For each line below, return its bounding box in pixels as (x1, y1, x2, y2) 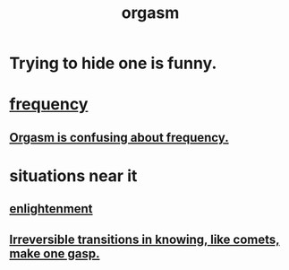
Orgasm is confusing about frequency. (9, 129, 230, 145)
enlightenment (9, 201, 93, 217)
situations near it (9, 165, 138, 186)
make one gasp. (9, 246, 100, 261)
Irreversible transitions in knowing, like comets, (9, 231, 280, 247)
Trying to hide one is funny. (9, 53, 217, 74)
